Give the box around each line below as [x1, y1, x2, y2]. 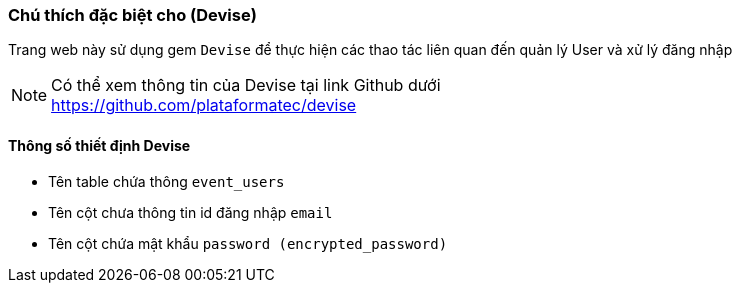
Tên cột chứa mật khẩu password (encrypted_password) [48, 234, 448, 252]
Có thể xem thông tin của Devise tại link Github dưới [51, 75, 441, 96]
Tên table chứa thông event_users [48, 172, 285, 190]
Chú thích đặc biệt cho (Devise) [8, 5, 257, 25]
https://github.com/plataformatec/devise [51, 95, 357, 116]
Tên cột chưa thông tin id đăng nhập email [48, 203, 333, 221]
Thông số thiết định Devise [8, 136, 191, 154]
